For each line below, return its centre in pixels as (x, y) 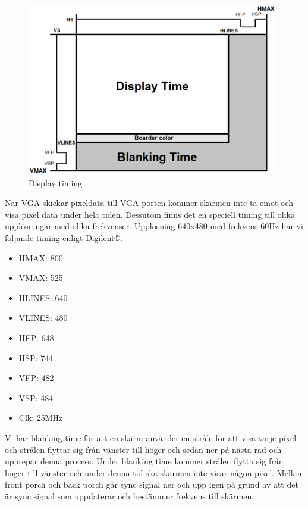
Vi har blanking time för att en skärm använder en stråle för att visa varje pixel (151, 437)
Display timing (56, 182)
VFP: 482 (36, 378)
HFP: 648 (36, 337)
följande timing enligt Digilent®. (64, 237)
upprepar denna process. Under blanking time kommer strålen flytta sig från (144, 461)
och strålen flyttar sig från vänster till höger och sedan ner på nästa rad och (143, 449)
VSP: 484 (36, 397)
